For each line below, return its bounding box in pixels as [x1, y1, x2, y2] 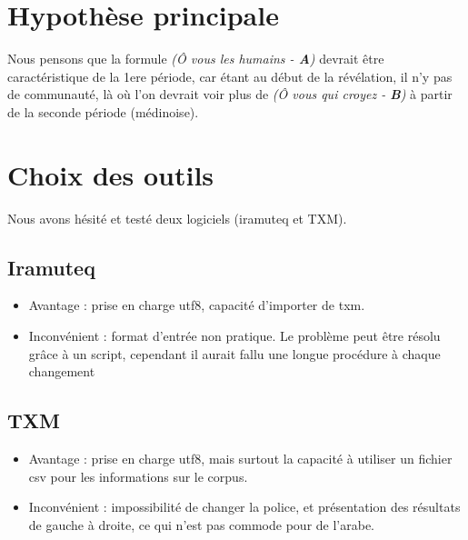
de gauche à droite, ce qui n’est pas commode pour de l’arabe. [28, 515, 374, 534]
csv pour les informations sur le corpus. [28, 466, 248, 485]
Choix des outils [7, 155, 214, 193]
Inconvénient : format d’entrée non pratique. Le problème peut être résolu [28, 326, 441, 345]
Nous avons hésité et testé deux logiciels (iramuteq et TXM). [7, 208, 347, 227]
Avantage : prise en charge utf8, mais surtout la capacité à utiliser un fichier [28, 449, 453, 467]
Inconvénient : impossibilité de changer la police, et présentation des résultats [28, 497, 461, 516]
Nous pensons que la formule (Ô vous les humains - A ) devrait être [7, 49, 384, 68]
